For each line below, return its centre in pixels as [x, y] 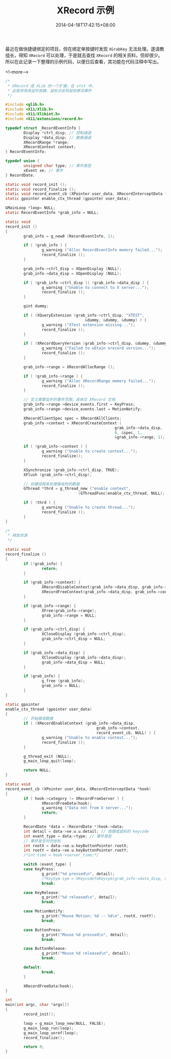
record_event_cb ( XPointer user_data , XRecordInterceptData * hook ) [78, 789]
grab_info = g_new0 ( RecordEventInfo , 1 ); [69, 236]
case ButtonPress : [43, 930]
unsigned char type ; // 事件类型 [58, 166]
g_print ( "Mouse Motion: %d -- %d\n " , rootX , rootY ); [99, 916]
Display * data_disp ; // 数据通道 [58, 138]
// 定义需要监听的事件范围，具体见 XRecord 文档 [69, 400]
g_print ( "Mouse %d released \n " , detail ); [86, 953]
